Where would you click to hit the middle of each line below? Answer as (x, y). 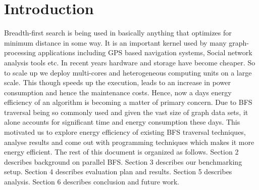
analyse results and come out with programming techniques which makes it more (129, 142)
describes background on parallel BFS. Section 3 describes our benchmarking (123, 161)
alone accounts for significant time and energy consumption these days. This (122, 122)
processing (20, 52)
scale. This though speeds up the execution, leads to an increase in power (117, 82)
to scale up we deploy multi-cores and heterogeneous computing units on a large (128, 72)
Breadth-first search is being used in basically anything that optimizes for (118, 33)
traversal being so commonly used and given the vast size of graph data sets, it (126, 112)
